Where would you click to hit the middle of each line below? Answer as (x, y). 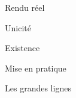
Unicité (18, 27)
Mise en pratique (36, 68)
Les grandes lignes (38, 88)
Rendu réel (25, 7)
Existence (22, 48)
